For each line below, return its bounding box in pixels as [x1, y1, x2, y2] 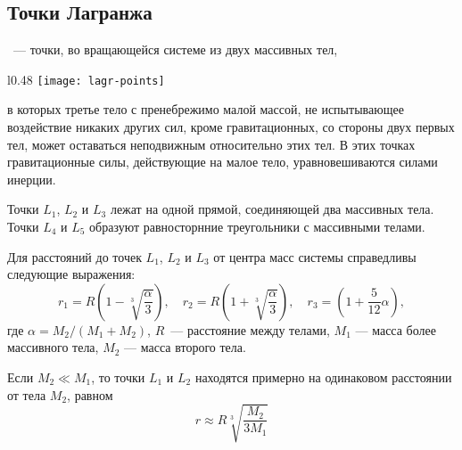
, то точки [91, 367, 145, 386]
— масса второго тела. [124, 338, 246, 356]
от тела [7, 385, 46, 404]
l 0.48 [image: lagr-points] [7, 70, 165, 88]
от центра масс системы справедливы [213, 247, 417, 266]
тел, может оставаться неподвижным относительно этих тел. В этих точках [7, 135, 416, 153]
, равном [67, 385, 113, 404]
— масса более [355, 320, 436, 339]
